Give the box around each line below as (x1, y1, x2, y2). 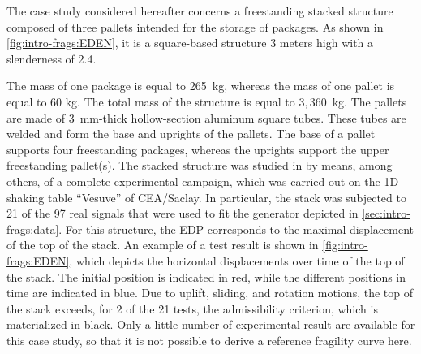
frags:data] (6, 220, 59, 237)
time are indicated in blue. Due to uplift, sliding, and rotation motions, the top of (6, 284, 414, 301)
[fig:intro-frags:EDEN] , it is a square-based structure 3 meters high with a (6, 34, 374, 51)
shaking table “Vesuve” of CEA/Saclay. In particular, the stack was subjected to (6, 188, 406, 205)
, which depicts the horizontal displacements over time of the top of (69, 252, 405, 269)
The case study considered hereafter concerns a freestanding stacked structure (6, 2, 393, 19)
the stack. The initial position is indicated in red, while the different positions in (6, 268, 406, 285)
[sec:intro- (362, 205, 410, 222)
